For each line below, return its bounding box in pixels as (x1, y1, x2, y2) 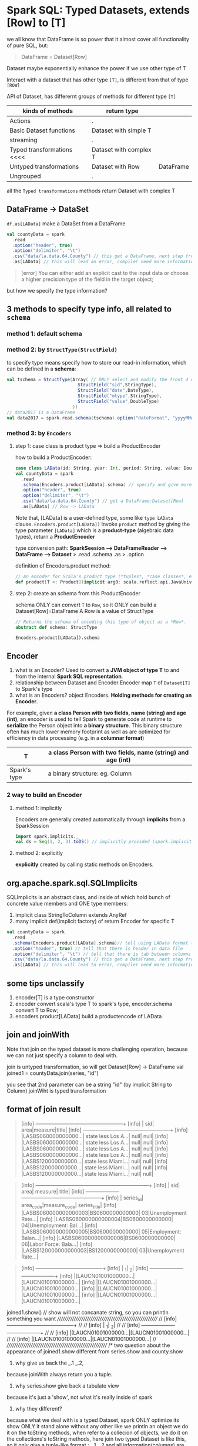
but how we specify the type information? (6, 287, 108, 294)
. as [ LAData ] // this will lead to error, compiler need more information (12, 962, 196, 968)
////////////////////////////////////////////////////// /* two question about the (6, 1342, 170, 1349)
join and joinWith (6, 1030, 70, 1040)
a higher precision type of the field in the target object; (21, 276, 154, 283)
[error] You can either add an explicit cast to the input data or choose (21, 270, 189, 276)
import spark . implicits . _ (15, 833, 79, 840)
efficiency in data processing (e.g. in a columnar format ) (6, 735, 145, 742)
